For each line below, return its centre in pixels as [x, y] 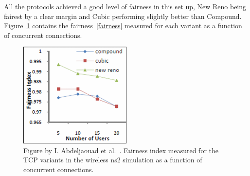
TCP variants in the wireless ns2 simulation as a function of [113, 160]
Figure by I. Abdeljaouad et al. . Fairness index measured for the [121, 150]
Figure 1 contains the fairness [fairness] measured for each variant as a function [123, 26]
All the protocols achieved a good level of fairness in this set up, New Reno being [125, 6]
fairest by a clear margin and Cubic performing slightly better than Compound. [123, 16]
